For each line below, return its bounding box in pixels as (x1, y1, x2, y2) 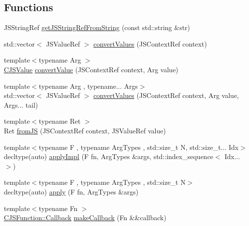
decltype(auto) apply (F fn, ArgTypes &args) (4, 186, 139, 196)
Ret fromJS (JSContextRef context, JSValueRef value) (4, 125, 166, 135)
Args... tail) (4, 99, 38, 110)
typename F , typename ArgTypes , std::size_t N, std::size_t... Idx (39, 142, 239, 152)
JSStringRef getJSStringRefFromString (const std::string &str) (4, 22, 190, 32)
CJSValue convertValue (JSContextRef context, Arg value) (4, 64, 178, 74)
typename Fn (39, 203, 78, 213)
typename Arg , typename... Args (39, 81, 138, 91)
